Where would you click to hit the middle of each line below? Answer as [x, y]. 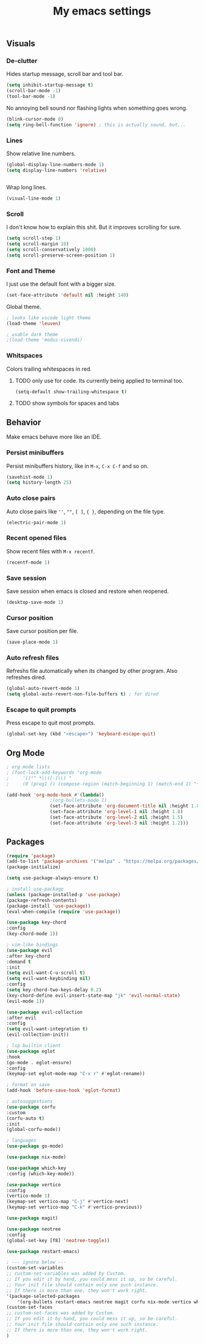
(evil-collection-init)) [38, 1035]
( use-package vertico [34, 1184]
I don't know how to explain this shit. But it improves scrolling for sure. [94, 227]
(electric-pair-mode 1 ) [36, 522]
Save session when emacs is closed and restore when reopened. [87, 591]
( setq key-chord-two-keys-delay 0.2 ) [54, 990]
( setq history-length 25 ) [39, 483]
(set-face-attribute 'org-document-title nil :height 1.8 [124, 806]
